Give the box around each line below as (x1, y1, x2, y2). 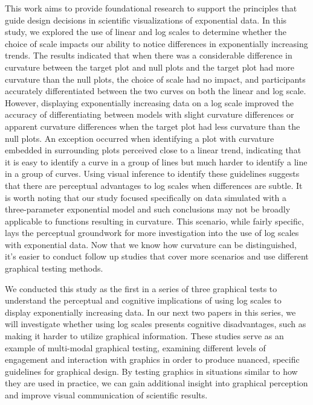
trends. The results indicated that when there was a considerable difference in (5, 49, 292, 62)
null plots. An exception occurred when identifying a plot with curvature (5, 132, 274, 144)
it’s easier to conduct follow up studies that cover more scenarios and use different (5, 250, 309, 263)
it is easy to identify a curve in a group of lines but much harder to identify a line (5, 155, 308, 168)
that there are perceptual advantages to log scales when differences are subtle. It (5, 179, 303, 191)
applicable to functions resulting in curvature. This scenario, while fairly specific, (5, 214, 304, 227)
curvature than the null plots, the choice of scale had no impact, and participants (5, 72, 306, 85)
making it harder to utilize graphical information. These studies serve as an (5, 330, 284, 342)
